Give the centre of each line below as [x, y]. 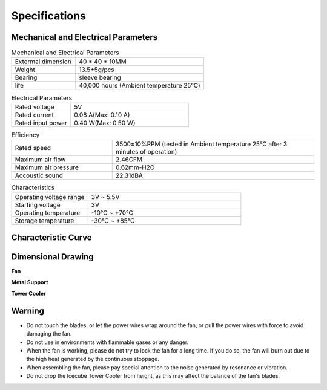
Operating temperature [48, 213]
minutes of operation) [146, 152]
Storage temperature [45, 221]
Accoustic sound [39, 175]
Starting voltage [38, 204]
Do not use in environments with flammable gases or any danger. [107, 342]
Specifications [48, 16]
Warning [28, 310]
